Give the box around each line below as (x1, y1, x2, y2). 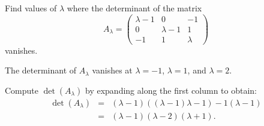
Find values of (5, 2, 57, 14)
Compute (5, 84, 38, 96)
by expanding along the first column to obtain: (85, 84, 257, 96)
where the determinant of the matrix (67, 2, 202, 14)
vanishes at (92, 64, 133, 76)
